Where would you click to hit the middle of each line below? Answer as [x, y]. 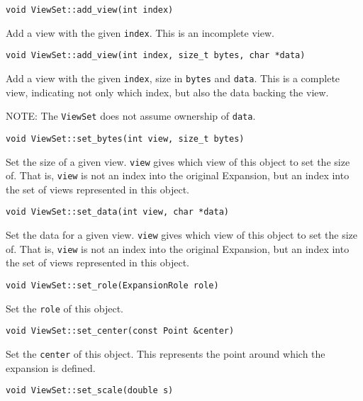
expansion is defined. [51, 367]
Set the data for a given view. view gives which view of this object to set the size [181, 235]
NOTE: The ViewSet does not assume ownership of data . [131, 116]
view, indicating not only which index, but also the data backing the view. [167, 92]
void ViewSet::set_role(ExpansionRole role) [112, 286]
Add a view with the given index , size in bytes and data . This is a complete [173, 78]
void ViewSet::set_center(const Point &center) [120, 331]
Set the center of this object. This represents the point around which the [166, 353]
